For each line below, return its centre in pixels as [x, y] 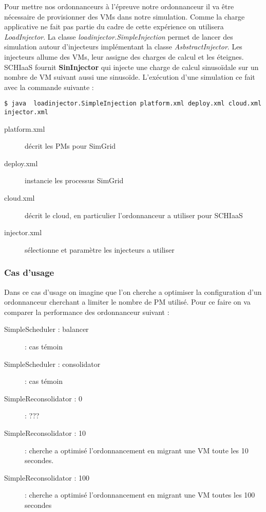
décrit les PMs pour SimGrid [70, 146]
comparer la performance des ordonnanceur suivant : [87, 312]
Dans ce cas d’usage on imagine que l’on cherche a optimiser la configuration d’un [133, 292]
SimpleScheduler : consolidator [52, 364]
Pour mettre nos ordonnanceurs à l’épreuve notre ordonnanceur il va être [119, 6]
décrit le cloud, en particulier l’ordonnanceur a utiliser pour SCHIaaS [134, 215]
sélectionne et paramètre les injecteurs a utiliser [100, 249]
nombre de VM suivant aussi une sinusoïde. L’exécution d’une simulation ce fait [130, 77]
